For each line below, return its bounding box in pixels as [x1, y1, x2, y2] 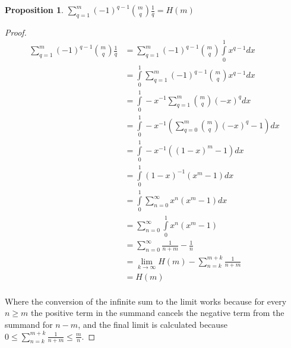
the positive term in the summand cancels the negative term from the [31, 306, 284, 319]
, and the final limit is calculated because [78, 318, 227, 331]
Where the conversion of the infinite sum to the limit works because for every [5, 295, 287, 307]
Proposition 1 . [5, 4, 64, 15]
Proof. [5, 26, 27, 38]
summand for [5, 318, 53, 331]
